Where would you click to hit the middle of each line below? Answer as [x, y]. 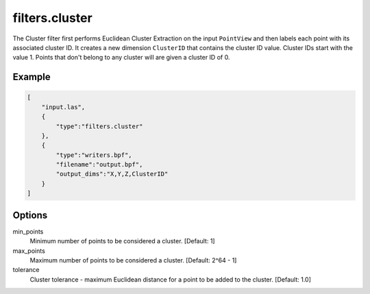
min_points [28, 231]
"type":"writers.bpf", [94, 155]
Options [30, 215]
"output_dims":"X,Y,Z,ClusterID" [112, 174]
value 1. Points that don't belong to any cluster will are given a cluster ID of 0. [121, 58]
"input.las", [63, 107]
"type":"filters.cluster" [99, 126]
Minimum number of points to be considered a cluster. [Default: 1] [122, 241]
